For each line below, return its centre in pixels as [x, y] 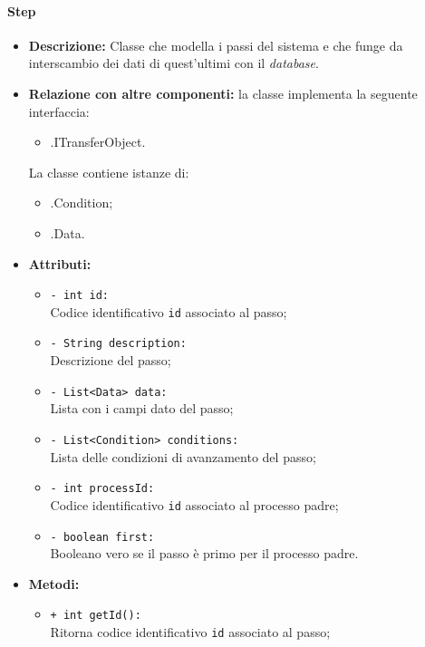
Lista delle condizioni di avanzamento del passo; [183, 456]
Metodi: [54, 583]
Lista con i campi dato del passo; [142, 408]
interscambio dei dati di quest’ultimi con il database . [174, 63]
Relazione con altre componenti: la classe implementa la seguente [223, 93]
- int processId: [102, 489]
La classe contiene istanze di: [109, 172]
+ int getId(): [96, 616]
